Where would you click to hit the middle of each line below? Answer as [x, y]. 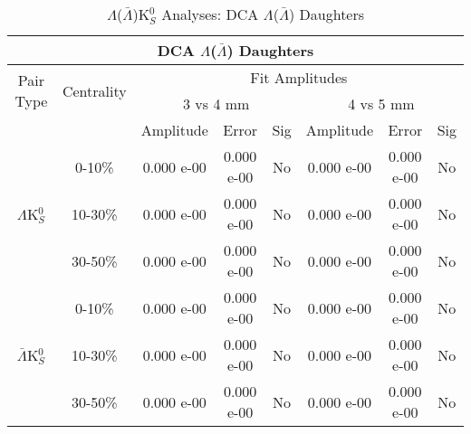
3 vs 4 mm [216, 104]
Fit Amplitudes [299, 77]
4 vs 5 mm [381, 104]
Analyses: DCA [210, 14]
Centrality [94, 90]
